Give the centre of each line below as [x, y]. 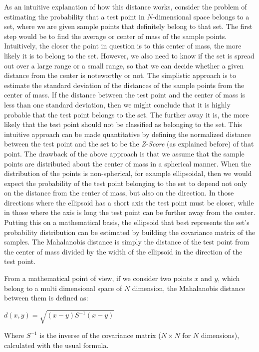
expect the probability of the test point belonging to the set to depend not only [126, 183]
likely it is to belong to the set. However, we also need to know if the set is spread [129, 55]
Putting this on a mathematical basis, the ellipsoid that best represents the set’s [127, 222]
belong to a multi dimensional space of [63, 288]
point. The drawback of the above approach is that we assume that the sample [124, 153]
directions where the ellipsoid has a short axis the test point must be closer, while [129, 202]
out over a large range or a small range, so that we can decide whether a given [124, 65]
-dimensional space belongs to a [201, 16]
